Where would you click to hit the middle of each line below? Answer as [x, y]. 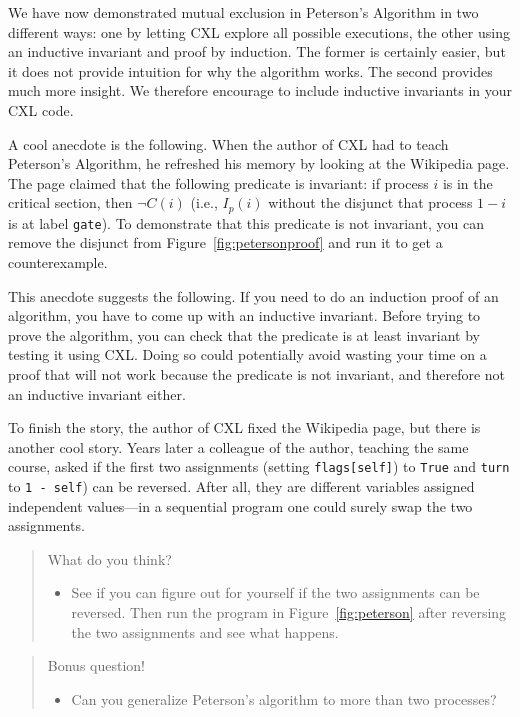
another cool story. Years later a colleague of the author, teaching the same [238, 446]
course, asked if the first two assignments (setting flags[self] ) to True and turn [259, 466]
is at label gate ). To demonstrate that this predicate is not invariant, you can [246, 222]
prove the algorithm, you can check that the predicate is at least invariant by [244, 334]
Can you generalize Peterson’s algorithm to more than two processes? [284, 698]
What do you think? [109, 558]
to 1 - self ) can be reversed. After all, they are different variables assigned [241, 486]
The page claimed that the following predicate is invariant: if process [218, 182]
